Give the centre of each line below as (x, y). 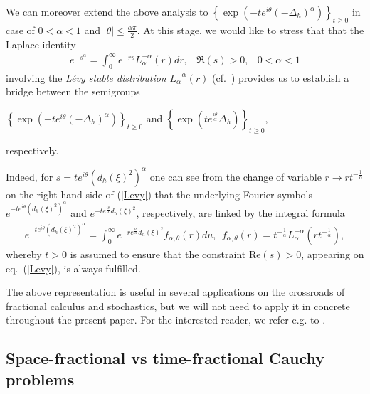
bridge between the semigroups (73, 91)
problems (40, 379)
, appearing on (333, 254)
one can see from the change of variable (236, 176)
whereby (24, 254)
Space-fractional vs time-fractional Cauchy (165, 358)
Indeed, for (30, 176)
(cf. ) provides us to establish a (281, 77)
